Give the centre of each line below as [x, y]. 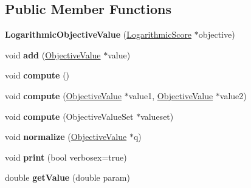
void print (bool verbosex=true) [66, 157]
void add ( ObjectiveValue [53, 54]
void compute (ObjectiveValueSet [69, 116]
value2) [233, 95]
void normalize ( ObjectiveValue [66, 137]
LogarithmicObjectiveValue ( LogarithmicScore [98, 34]
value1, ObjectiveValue [171, 95]
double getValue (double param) [67, 177]
